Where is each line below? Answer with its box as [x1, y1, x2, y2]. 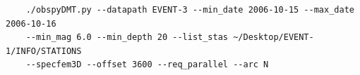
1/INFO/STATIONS [6, 46, 82, 56]
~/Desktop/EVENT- [233, 32, 314, 43]
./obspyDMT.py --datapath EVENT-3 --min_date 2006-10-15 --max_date [25, 5, 354, 15]
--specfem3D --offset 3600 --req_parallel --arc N [25, 60, 269, 70]
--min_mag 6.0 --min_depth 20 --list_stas [25, 32, 228, 43]
